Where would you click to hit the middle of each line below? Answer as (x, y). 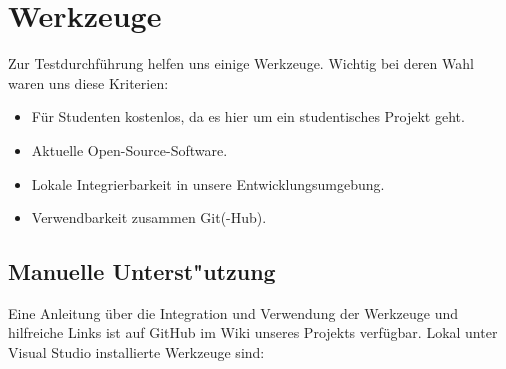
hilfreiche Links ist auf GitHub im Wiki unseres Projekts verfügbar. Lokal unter (253, 332)
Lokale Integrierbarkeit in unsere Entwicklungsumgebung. (208, 183)
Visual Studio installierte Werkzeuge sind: (136, 352)
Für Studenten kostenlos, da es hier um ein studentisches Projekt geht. (248, 116)
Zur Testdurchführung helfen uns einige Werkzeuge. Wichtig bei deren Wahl (241, 63)
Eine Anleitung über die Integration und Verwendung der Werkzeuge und (233, 312)
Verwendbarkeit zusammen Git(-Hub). (149, 217)
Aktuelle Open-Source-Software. (129, 149)
